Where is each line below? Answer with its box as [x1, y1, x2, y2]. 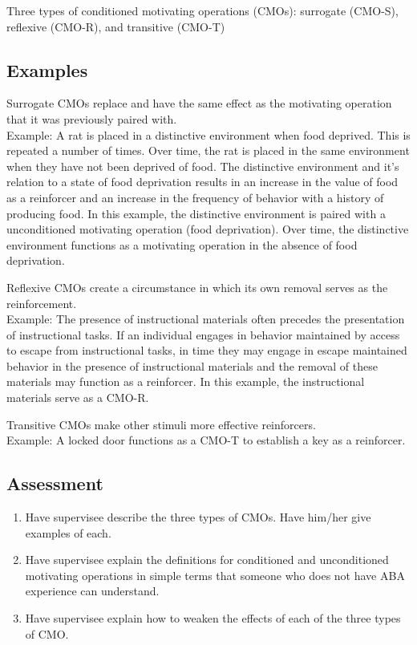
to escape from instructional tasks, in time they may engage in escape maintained [6, 342, 407, 359]
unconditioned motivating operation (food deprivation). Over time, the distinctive [6, 221, 409, 237]
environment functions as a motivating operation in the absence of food [6, 236, 358, 253]
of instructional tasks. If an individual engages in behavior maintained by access [6, 326, 400, 343]
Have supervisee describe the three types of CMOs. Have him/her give [25, 509, 371, 525]
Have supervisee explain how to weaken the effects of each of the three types [25, 610, 401, 627]
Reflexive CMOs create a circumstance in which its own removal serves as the [6, 278, 388, 295]
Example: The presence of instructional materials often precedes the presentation [6, 310, 405, 327]
